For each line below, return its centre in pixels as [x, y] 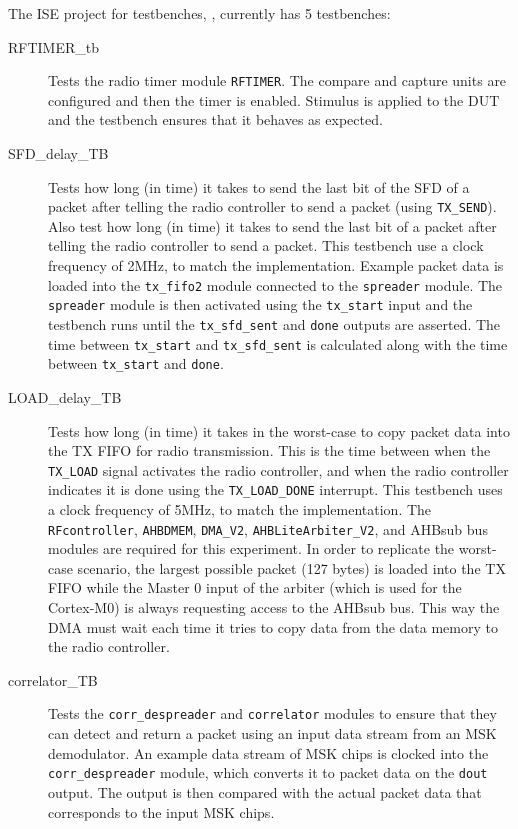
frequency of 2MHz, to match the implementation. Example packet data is [276, 265]
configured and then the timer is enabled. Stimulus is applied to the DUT [274, 99]
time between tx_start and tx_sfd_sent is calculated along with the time [278, 343]
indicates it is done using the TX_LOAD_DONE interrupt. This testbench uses [275, 489]
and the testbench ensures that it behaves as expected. [215, 119]
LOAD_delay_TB [65, 396]
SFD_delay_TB [58, 153]
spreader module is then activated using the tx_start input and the [260, 304]
